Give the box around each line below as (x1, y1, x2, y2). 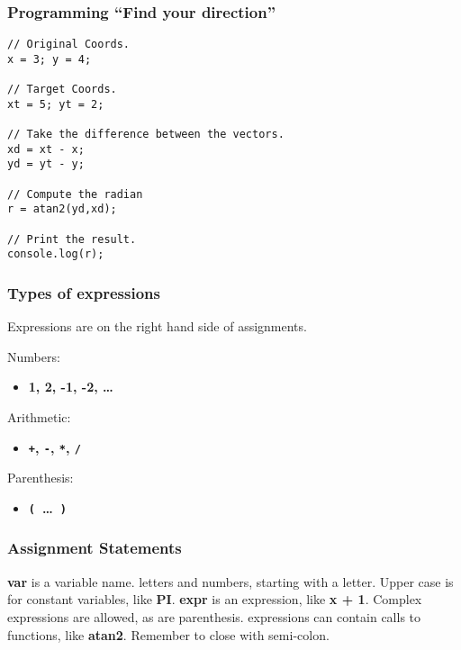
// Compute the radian (7, 187, 143, 201)
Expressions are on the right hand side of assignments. (7, 317, 307, 336)
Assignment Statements (7, 537, 182, 559)
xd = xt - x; (7, 142, 85, 156)
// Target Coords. (7, 83, 117, 96)
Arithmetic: (7, 408, 71, 427)
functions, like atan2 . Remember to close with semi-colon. (7, 625, 330, 644)
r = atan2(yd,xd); (7, 203, 117, 216)
